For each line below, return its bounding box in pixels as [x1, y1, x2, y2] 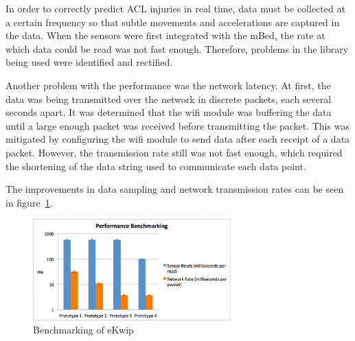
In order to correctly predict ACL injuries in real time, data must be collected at [5, 1, 345, 15]
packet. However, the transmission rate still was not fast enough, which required [5, 145, 343, 159]
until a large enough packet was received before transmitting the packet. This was [5, 118, 350, 132]
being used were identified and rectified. [5, 55, 173, 69]
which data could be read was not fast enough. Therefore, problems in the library [5, 41, 349, 56]
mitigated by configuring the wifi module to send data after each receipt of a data [5, 132, 350, 146]
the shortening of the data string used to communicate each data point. [5, 158, 306, 173]
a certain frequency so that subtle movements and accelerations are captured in [5, 14, 340, 29]
